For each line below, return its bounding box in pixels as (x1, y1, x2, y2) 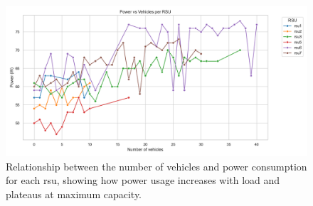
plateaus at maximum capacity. (6, 186, 142, 201)
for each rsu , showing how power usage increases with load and (6, 173, 280, 188)
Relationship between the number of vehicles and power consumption (6, 158, 307, 173)
